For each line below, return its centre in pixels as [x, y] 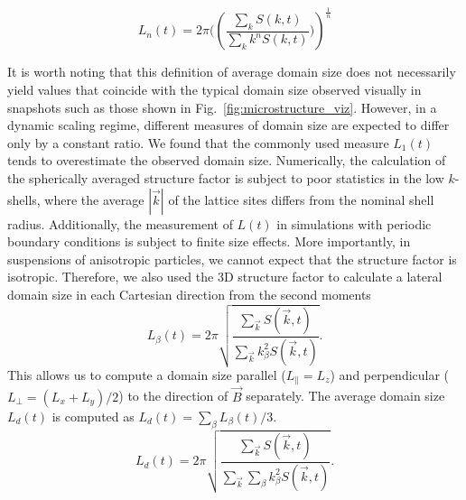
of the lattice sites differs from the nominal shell [301, 199]
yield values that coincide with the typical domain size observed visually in [214, 89]
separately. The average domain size [345, 396]
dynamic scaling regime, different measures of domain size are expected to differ [228, 125]
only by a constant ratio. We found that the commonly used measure [198, 142]
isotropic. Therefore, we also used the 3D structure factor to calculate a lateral [225, 277]
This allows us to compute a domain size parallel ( [147, 375]
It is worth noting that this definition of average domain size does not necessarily [232, 72]
